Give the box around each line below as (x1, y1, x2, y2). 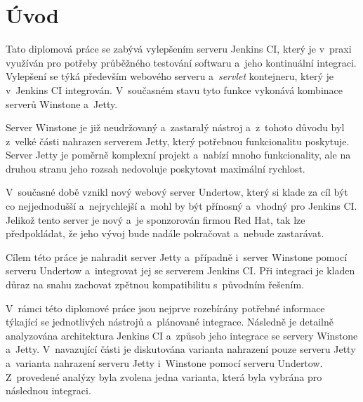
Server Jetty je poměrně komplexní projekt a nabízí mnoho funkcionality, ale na (6, 147, 351, 162)
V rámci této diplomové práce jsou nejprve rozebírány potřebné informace (6, 300, 325, 315)
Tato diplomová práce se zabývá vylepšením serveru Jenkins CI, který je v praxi (6, 41, 352, 56)
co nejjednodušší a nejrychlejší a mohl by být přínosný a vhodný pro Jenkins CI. (6, 199, 357, 213)
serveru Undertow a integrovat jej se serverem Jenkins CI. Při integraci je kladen (6, 263, 355, 278)
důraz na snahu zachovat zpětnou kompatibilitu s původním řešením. (6, 277, 305, 292)
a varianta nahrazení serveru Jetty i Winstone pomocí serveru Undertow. (6, 356, 323, 370)
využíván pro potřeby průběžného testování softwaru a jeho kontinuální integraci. (6, 55, 357, 69)
